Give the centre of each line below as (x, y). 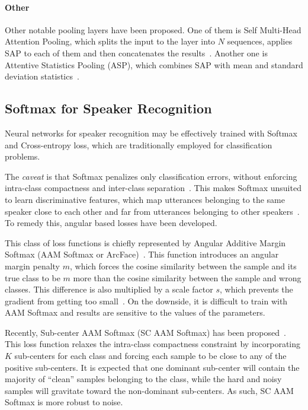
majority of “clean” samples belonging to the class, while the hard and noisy (143, 379)
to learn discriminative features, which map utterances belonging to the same (145, 199)
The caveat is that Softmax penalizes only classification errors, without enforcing (151, 176)
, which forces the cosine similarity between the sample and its (183, 266)
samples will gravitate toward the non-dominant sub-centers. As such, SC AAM (149, 390)
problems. (23, 156)
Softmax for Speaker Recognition (108, 108)
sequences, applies (260, 41)
